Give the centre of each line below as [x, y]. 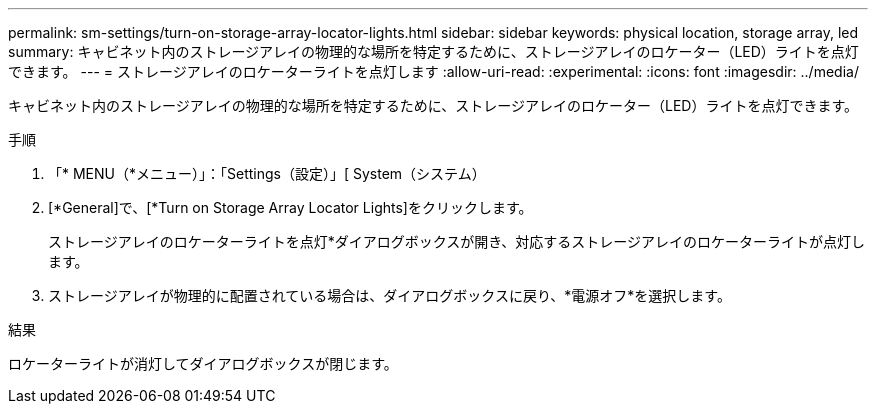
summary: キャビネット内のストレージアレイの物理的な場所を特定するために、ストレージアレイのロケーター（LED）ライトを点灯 [433, 51]
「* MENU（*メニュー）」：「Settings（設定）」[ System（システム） [267, 173]
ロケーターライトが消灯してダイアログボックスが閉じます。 [203, 363]
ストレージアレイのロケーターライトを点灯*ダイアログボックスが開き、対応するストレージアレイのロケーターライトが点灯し [457, 241]
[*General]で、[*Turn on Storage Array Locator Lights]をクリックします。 [290, 207]
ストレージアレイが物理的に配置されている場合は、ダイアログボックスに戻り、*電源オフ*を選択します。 [389, 295]
